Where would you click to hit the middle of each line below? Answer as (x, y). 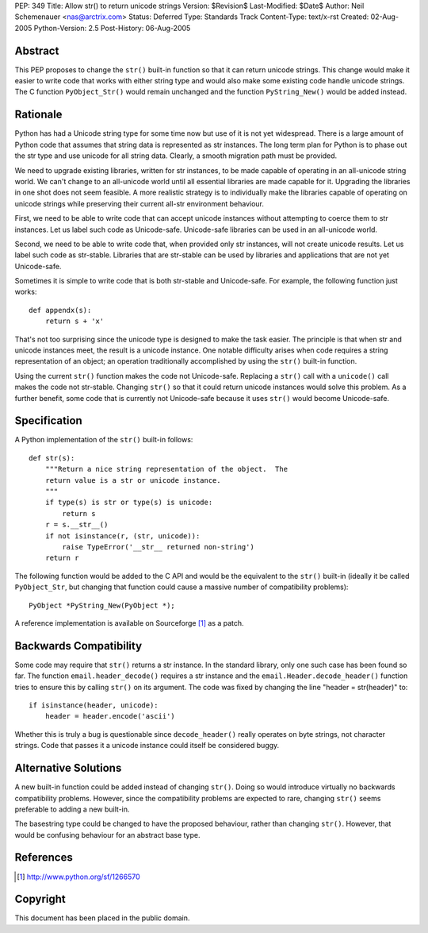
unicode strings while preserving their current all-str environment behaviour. (139, 203)
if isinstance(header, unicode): (94, 706)
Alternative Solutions (68, 768)
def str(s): (52, 458)
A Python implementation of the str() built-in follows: (104, 440)
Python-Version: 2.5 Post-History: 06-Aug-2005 (112, 28)
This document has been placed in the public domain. (102, 918)
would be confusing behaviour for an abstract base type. (108, 835)
